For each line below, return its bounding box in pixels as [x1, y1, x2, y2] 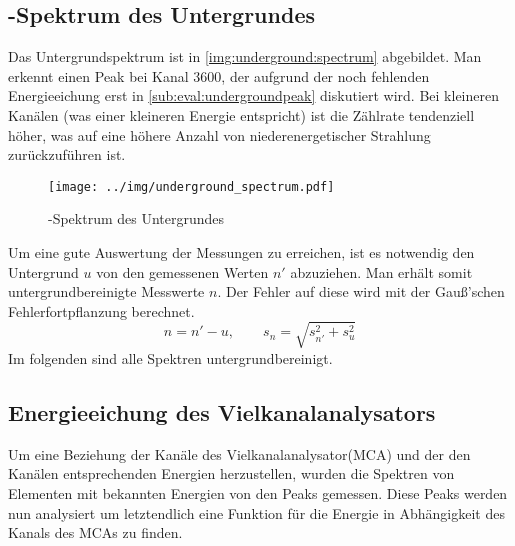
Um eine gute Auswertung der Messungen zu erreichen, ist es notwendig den [8, 242, 475, 263]
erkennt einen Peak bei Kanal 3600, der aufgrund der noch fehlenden [8, 65, 430, 86]
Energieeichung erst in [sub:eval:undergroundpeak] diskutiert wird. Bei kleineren [8, 85, 499, 106]
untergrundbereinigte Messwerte [8, 281, 205, 302]
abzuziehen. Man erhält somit [290, 261, 473, 282]
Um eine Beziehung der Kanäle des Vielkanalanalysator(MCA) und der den [8, 443, 471, 464]
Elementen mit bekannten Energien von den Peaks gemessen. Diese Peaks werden [8, 482, 508, 503]
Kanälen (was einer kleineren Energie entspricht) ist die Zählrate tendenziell [8, 104, 475, 125]
